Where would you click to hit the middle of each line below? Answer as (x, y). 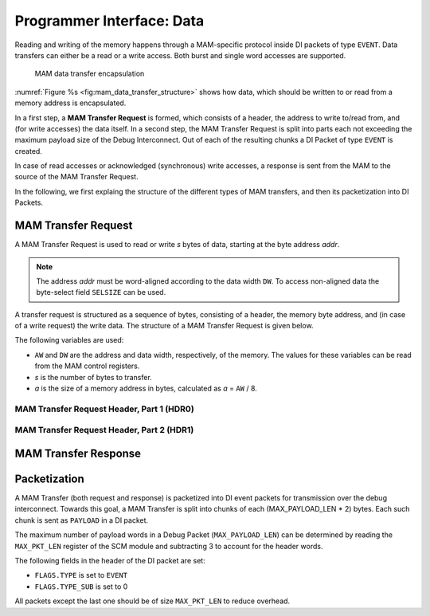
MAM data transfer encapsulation (90, 74)
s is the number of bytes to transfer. (94, 377)
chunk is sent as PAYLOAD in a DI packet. (82, 520)
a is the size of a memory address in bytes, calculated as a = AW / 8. (146, 388)
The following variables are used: (69, 340)
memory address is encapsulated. (70, 103)
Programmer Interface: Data (109, 21)
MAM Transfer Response (78, 453)
